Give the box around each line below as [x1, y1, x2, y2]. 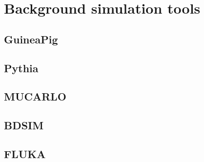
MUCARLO [4, 89, 67, 104]
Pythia [4, 60, 39, 75]
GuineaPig [4, 31, 58, 46]
